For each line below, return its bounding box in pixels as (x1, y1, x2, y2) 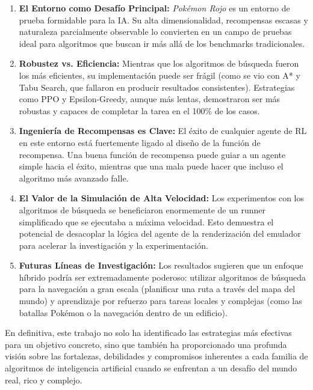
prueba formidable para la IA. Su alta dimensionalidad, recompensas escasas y (19, 13, 308, 26)
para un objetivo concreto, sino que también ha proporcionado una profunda (5, 338, 287, 350)
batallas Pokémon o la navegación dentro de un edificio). (19, 306, 228, 318)
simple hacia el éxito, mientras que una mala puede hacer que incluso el (19, 160, 284, 172)
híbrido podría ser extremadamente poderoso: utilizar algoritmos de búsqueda (19, 270, 306, 283)
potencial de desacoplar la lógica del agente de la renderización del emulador (19, 227, 301, 240)
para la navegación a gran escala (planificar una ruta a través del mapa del (19, 282, 296, 295)
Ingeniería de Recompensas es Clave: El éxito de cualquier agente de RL (19, 124, 307, 137)
